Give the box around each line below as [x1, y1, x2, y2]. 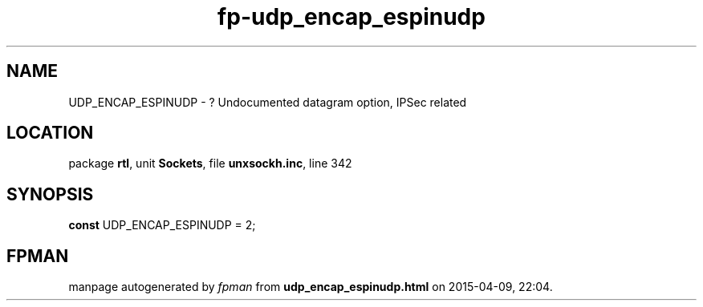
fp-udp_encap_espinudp [217, 3, 486, 30]
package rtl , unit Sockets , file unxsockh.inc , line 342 [68, 156, 352, 171]
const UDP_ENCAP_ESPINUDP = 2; [68, 218, 256, 232]
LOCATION [6, 123, 94, 143]
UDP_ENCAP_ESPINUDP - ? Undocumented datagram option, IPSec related [68, 95, 467, 109]
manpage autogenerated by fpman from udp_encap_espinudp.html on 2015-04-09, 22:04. [68, 280, 553, 294]
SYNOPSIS [6, 184, 94, 204]
